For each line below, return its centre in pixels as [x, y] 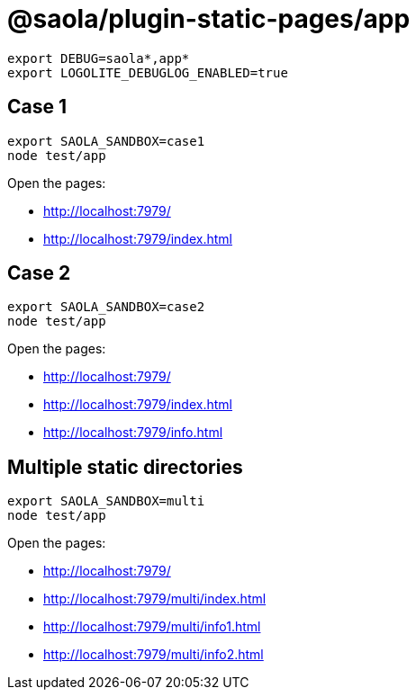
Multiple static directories [125, 467]
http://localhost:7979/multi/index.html [155, 599]
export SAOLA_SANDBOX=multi [106, 501]
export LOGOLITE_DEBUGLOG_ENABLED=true [148, 72]
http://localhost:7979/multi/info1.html [152, 627]
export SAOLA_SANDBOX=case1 [106, 141]
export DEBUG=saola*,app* [99, 58]
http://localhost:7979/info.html [133, 433]
